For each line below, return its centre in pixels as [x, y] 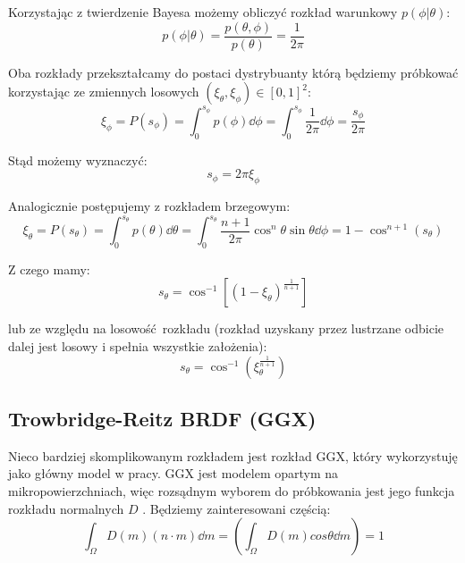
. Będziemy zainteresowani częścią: [237, 508]
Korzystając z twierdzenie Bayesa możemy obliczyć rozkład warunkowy [203, 12]
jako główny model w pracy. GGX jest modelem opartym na [173, 473]
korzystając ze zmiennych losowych [104, 92]
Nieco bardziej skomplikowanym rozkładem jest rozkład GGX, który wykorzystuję [233, 455]
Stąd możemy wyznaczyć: [78, 160]
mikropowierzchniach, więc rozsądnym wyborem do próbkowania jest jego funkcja [232, 491]
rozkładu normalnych [66, 508]
